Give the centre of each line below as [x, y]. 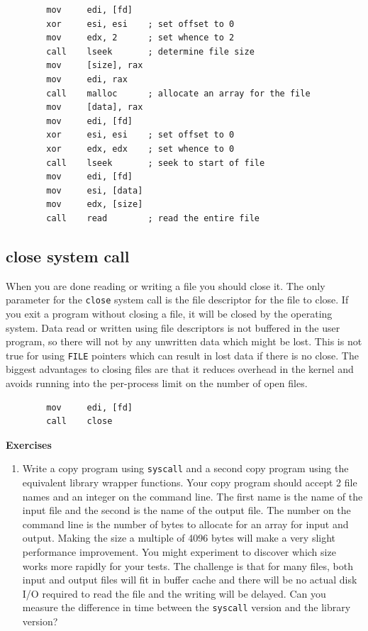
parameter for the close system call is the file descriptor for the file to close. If [177, 300]
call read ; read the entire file [153, 218]
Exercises [29, 444]
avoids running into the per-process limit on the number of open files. [157, 382]
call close [79, 421]
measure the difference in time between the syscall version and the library [186, 607]
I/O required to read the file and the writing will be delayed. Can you [174, 593]
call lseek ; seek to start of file [156, 163]
